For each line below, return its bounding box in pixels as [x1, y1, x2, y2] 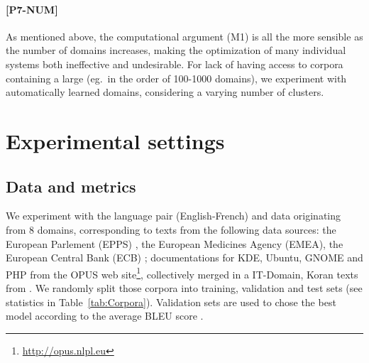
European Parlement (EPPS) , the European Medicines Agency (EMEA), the [6, 236, 343, 251]
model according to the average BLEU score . [6, 308, 204, 323]
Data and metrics [6, 175, 136, 197]
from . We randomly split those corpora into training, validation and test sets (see [6, 280, 363, 295]
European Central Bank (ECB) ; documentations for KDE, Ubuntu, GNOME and [6, 250, 363, 265]
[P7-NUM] [6, 1, 58, 16]
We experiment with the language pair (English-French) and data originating [6, 208, 341, 223]
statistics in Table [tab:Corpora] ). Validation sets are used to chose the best [6, 294, 336, 309]
